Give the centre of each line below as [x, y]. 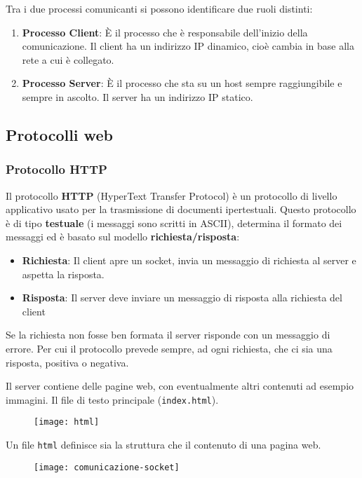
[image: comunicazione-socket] [107, 467]
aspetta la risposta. [63, 274]
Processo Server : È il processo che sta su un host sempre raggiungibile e [182, 83]
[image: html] [67, 422]
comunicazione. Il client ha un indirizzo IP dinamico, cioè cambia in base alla [188, 46]
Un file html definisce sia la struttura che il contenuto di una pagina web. [163, 444]
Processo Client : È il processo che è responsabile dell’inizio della [165, 32]
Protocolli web [59, 134]
